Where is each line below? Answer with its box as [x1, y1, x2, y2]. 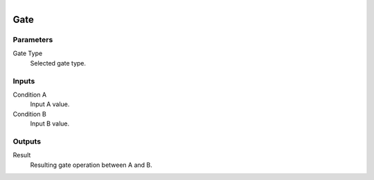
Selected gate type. [30, 59, 87, 67]
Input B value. [30, 119, 70, 128]
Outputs [12, 137, 42, 146]
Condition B [12, 110, 46, 118]
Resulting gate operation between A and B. [30, 161, 152, 169]
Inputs [12, 76, 35, 86]
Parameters [12, 34, 53, 44]
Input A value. [30, 100, 70, 108]
